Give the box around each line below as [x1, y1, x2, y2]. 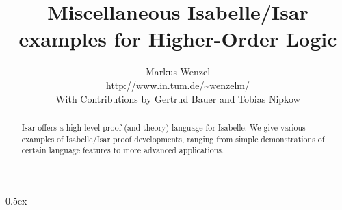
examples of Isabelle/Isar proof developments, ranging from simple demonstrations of [21, 133, 325, 144]
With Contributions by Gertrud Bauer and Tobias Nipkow [55, 91, 300, 105]
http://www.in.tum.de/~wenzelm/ [105, 77, 250, 92]
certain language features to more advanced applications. [21, 144, 224, 156]
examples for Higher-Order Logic [18, 25, 337, 53]
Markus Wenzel [145, 64, 211, 79]
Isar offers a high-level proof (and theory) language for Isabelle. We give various [21, 121, 306, 133]
